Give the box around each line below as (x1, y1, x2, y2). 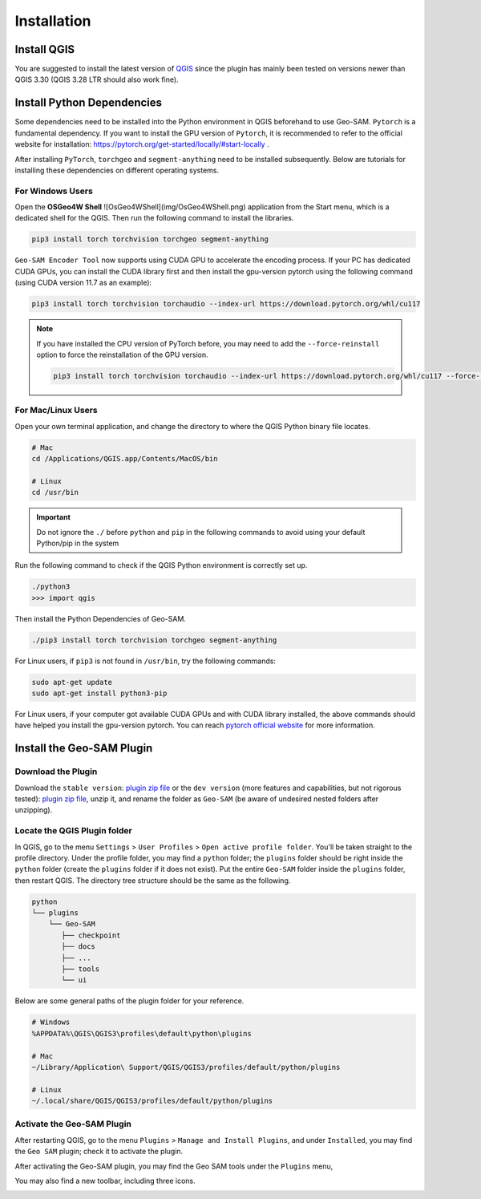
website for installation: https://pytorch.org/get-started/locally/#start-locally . (14, 140, 269, 149)
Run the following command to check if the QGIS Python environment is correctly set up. (14, 561, 308, 570)
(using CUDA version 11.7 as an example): (14, 277, 152, 288)
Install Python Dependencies (14, 96, 163, 110)
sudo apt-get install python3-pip (31, 689, 168, 698)
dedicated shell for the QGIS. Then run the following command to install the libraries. (14, 213, 294, 223)
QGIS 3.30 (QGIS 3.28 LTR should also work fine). (14, 75, 180, 84)
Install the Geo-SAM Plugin (14, 742, 153, 755)
